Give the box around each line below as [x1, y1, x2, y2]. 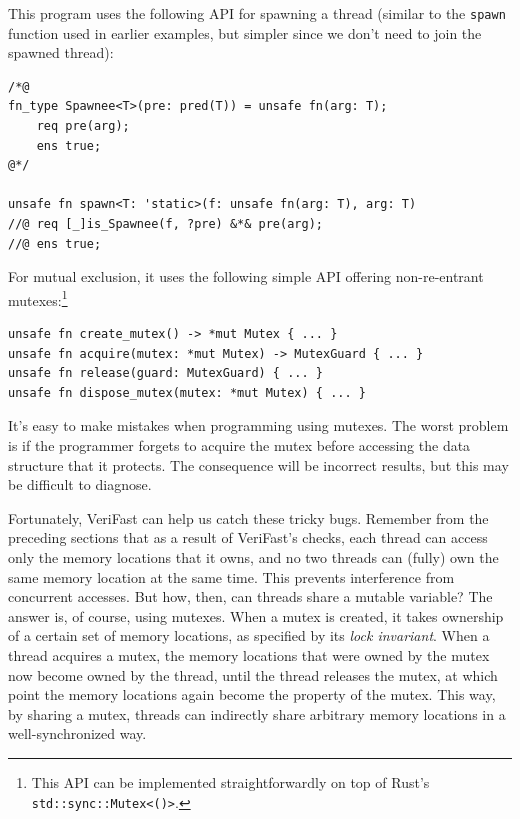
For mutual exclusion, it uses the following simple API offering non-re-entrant [8, 266, 484, 287]
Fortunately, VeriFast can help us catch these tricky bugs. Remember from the [8, 507, 489, 528]
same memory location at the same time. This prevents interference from [8, 566, 455, 587]
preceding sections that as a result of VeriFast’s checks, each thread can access [8, 527, 488, 548]
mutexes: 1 [8, 286, 68, 310]
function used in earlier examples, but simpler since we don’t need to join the [8, 22, 482, 43]
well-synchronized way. [8, 723, 147, 744]
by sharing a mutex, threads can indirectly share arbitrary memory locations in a [8, 703, 506, 724]
